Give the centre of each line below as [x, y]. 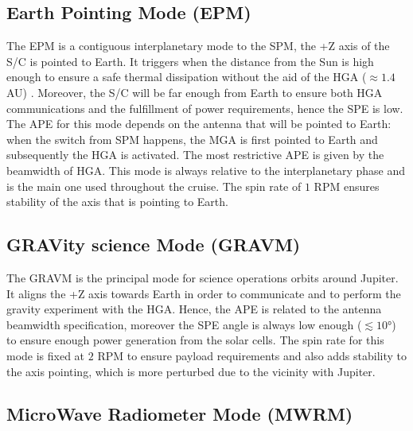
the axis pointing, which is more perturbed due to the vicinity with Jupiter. [191, 371]
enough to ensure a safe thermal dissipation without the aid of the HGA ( [187, 77]
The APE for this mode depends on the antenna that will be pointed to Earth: [199, 124]
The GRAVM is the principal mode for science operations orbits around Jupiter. [203, 277]
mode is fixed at [46, 355]
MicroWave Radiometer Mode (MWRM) [180, 414]
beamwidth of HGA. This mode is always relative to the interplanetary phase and [206, 170]
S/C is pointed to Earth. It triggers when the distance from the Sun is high [190, 61]
